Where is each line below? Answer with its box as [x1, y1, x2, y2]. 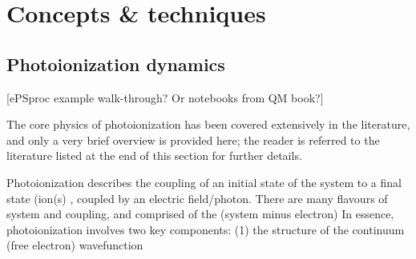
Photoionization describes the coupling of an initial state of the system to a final [6, 173, 402, 190]
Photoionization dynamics [6, 51, 225, 76]
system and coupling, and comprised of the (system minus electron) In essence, [6, 205, 394, 222]
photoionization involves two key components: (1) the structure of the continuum [6, 221, 405, 237]
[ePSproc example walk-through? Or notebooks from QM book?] [6, 89, 324, 106]
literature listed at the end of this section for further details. [6, 147, 302, 164]
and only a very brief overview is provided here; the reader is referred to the [6, 131, 380, 148]
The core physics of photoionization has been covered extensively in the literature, [6, 116, 410, 133]
